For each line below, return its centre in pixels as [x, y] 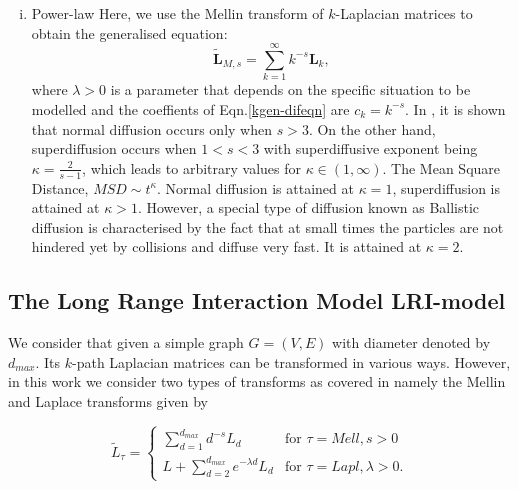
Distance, [60, 187]
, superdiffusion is [446, 187]
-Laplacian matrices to [404, 13]
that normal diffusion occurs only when [151, 128]
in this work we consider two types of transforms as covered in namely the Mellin [257, 381]
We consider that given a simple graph [126, 342]
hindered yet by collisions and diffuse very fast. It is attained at [226, 246]
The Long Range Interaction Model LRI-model [257, 300]
